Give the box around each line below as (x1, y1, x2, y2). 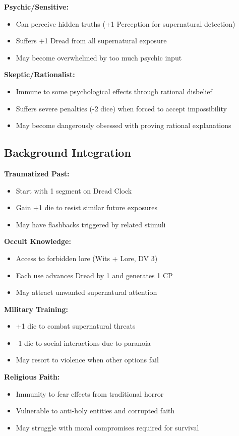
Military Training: (4, 303, 68, 314)
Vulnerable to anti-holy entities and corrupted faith (16, 405, 175, 416)
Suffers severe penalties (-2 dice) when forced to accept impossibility (16, 103, 227, 113)
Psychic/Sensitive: (4, 2, 69, 12)
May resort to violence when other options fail (16, 354, 159, 365)
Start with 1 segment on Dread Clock (16, 185, 132, 196)
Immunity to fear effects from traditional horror (16, 388, 164, 399)
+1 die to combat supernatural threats (16, 321, 136, 331)
